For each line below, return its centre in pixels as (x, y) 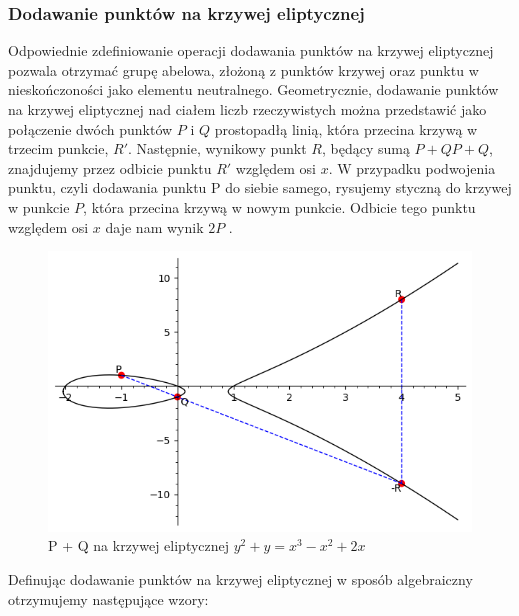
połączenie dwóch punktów (90, 128)
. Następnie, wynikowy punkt (217, 148)
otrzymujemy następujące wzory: (108, 598)
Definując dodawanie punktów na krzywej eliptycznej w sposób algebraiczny (240, 579)
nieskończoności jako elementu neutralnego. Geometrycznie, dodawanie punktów (253, 89)
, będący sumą (365, 148)
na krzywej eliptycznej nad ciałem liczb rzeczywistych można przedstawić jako (247, 109)
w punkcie (39, 206)
